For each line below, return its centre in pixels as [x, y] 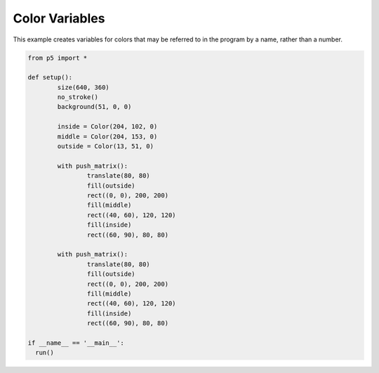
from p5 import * [58, 58]
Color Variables [59, 18]
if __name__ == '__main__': [76, 343]
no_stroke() [78, 97]
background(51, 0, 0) [94, 107]
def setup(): [50, 78]
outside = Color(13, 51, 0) [106, 146]
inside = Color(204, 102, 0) [107, 127]
